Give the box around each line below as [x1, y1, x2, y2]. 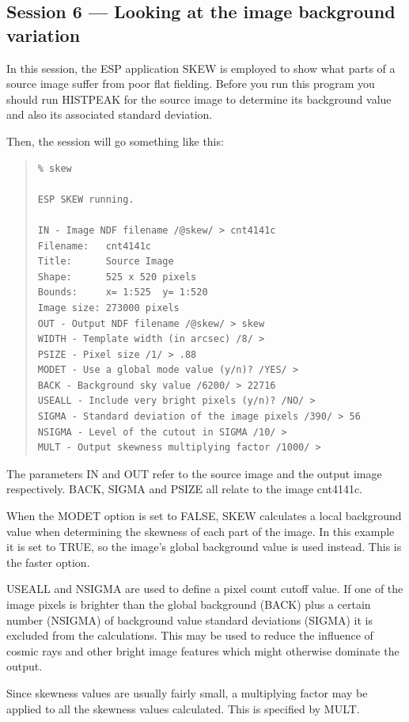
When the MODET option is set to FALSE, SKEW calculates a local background [6, 507, 402, 524]
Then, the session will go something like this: [6, 132, 224, 149]
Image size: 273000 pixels [37, 302, 180, 313]
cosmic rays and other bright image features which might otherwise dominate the [6, 642, 400, 659]
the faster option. [6, 553, 90, 570]
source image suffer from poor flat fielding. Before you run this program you [6, 75, 375, 92]
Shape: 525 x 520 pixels [37, 271, 197, 283]
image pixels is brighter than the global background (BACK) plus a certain [6, 596, 371, 612]
